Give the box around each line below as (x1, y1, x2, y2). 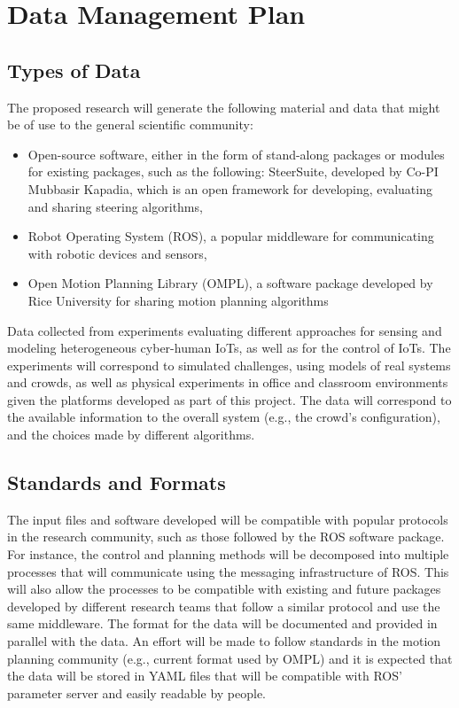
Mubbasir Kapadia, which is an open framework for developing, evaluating (27, 179, 432, 198)
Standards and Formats (7, 469, 226, 496)
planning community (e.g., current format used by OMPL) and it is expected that (7, 649, 453, 667)
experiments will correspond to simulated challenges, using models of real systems (7, 355, 451, 374)
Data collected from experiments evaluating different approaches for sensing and (7, 321, 442, 339)
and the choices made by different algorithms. (7, 425, 255, 444)
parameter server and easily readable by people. (7, 683, 267, 702)
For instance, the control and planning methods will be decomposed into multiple (7, 545, 449, 564)
